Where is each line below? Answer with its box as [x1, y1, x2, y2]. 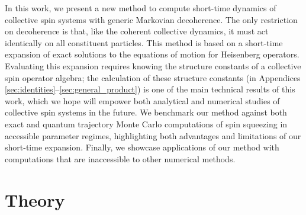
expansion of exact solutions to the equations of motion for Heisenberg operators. [5, 48, 299, 60]
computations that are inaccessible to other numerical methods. [5, 152, 236, 165]
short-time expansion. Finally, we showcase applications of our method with [5, 141, 279, 153]
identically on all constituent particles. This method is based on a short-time [5, 36, 283, 49]
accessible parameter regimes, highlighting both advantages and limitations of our [5, 129, 301, 142]
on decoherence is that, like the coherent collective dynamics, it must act [5, 25, 269, 37]
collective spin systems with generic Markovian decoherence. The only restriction [5, 13, 298, 25]
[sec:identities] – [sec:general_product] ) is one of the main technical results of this [5, 83, 295, 95]
